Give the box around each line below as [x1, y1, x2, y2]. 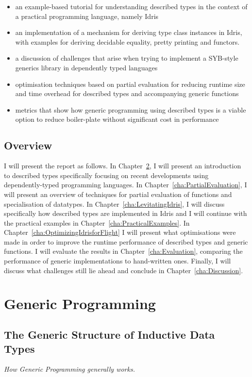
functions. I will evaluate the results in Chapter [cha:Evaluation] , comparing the [4, 246, 243, 256]
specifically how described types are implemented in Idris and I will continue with [4, 208, 247, 218]
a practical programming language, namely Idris [15, 11, 159, 21]
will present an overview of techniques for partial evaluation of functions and [4, 189, 232, 199]
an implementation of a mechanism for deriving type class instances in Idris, [15, 27, 242, 37]
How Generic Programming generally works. [4, 364, 135, 374]
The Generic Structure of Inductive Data [4, 327, 215, 342]
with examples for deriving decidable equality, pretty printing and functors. [15, 36, 240, 47]
